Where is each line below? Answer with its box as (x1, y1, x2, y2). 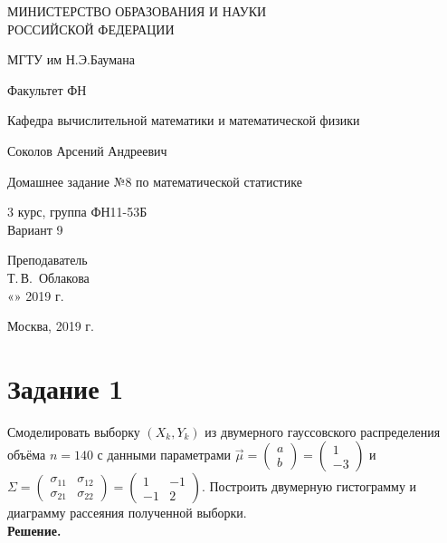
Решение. (7, 521, 62, 540)
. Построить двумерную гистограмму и (201, 477, 417, 496)
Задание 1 (7, 369, 124, 406)
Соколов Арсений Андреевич (7, 141, 167, 160)
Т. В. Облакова (7, 267, 90, 286)
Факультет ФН (7, 80, 87, 99)
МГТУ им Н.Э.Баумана (7, 50, 135, 69)
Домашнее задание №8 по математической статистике (7, 171, 302, 190)
